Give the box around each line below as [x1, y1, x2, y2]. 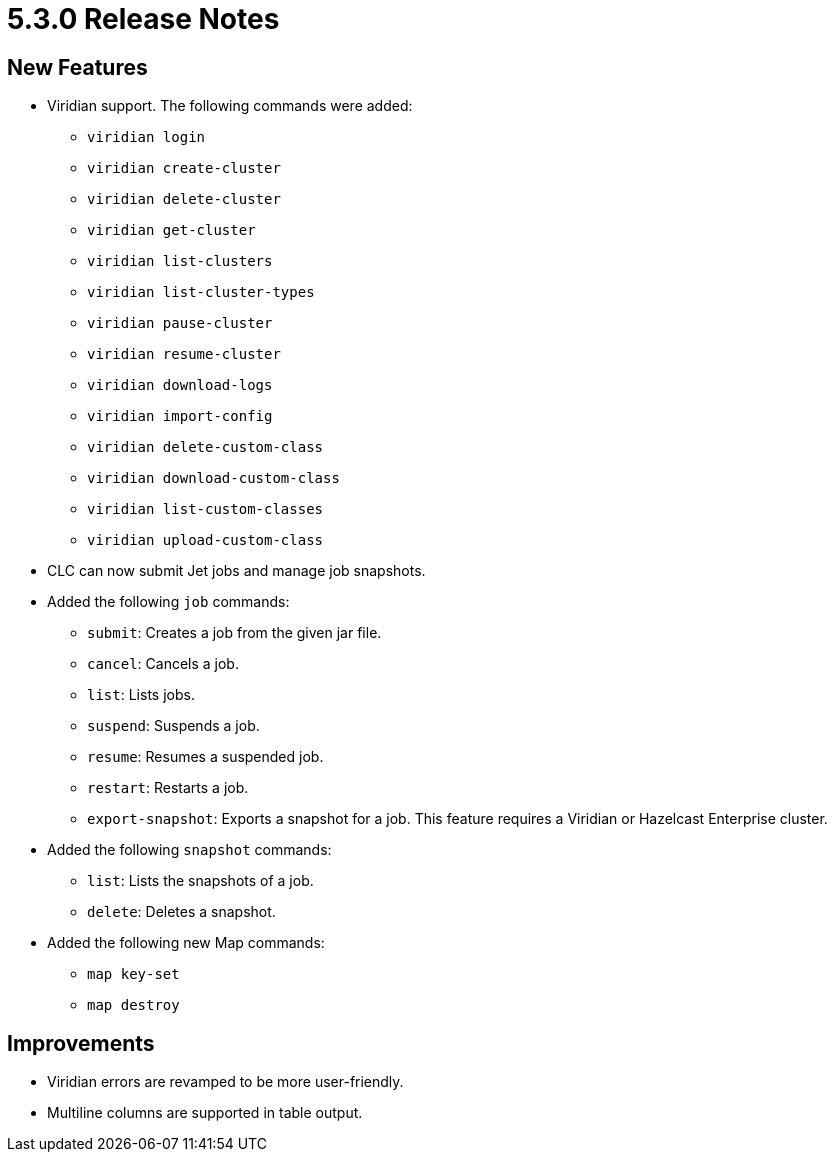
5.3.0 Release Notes [7, 2, 280, 36]
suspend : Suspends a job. [87, 717, 260, 735]
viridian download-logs [87, 377, 273, 394]
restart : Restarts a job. [87, 779, 249, 797]
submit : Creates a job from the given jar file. [87, 624, 382, 642]
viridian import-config [87, 408, 273, 425]
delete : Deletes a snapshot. [87, 903, 276, 921]
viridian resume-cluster [87, 346, 281, 363]
